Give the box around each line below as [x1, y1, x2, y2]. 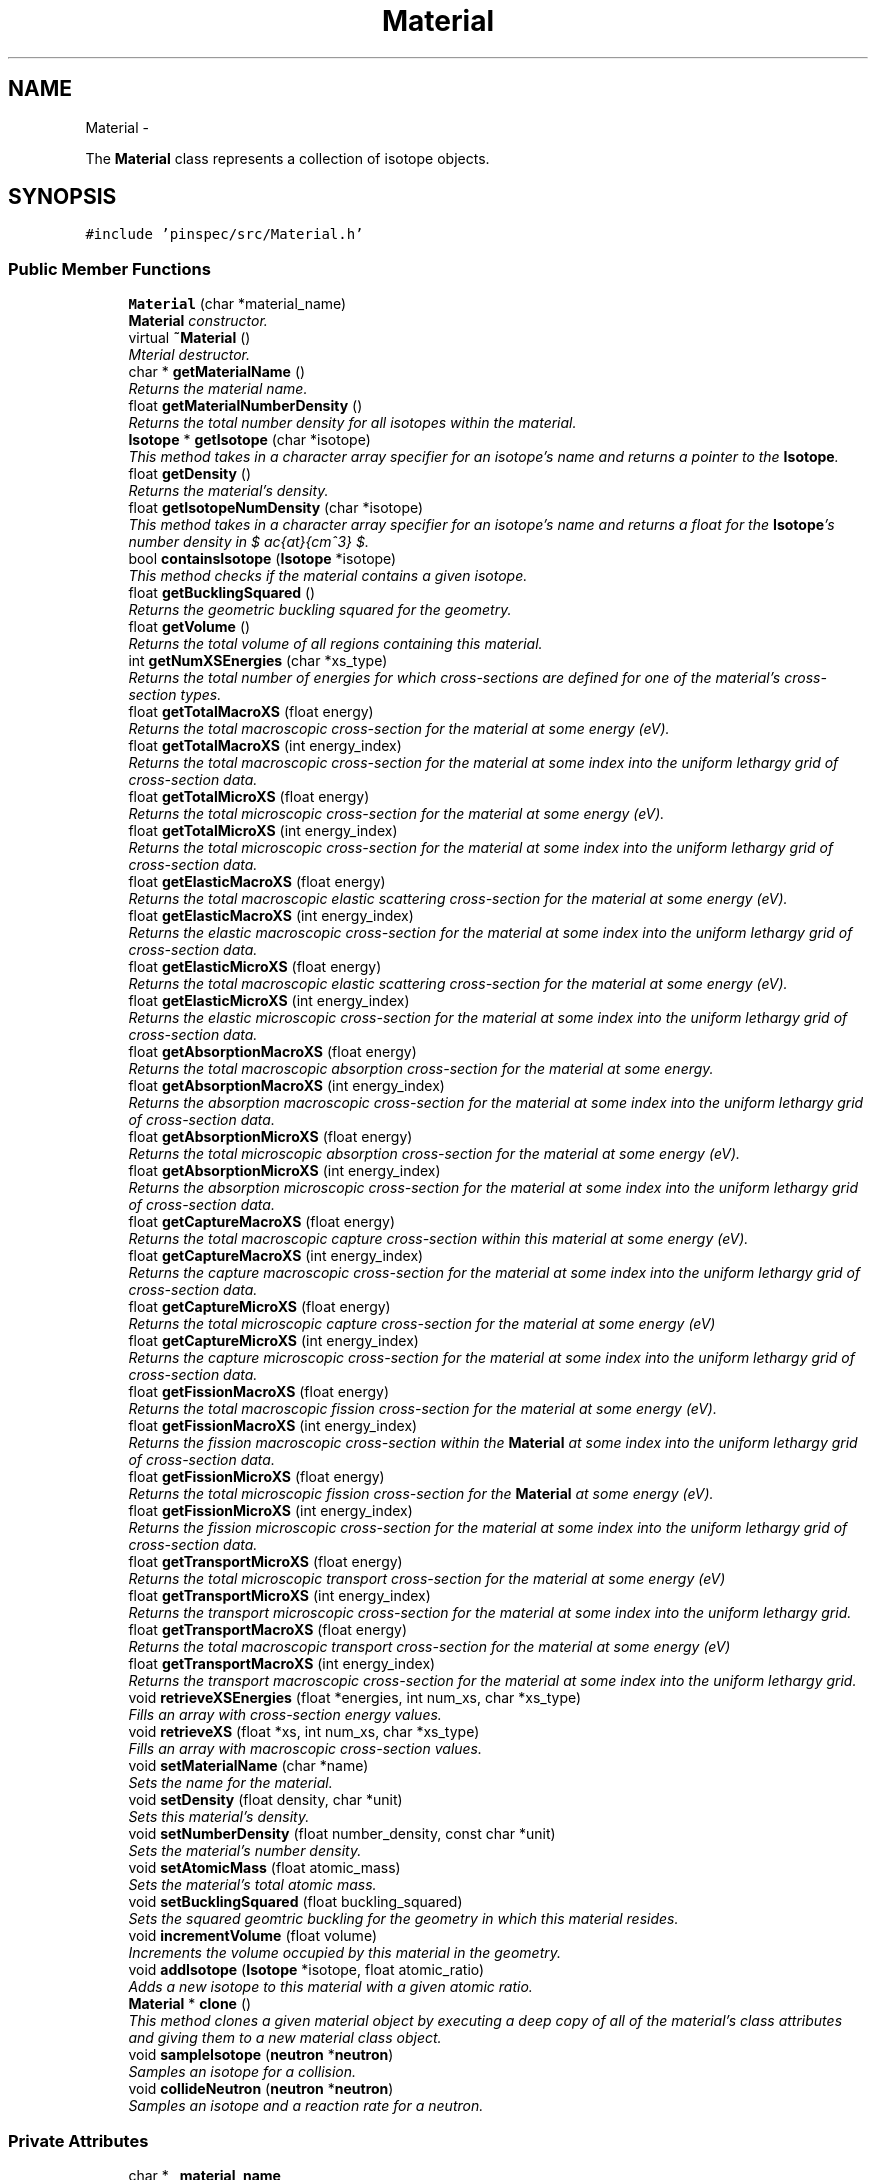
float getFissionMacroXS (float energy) [128, 1383, 390, 1401]
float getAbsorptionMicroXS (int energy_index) [128, 1162, 441, 1180]
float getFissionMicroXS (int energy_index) [128, 1502, 413, 1520]
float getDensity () [128, 465, 252, 483]
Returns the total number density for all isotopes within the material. [128, 414, 577, 432]
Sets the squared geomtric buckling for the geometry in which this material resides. [128, 1910, 679, 1928]
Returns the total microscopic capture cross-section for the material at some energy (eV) [128, 1315, 716, 1333]
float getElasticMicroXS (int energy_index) [128, 992, 410, 1010]
